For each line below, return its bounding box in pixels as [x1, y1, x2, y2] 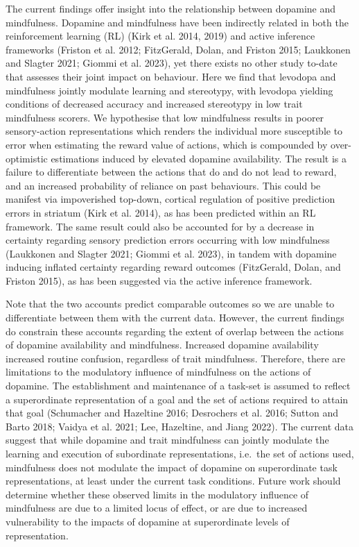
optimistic [6, 151, 48, 165]
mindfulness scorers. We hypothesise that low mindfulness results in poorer [6, 110, 324, 124]
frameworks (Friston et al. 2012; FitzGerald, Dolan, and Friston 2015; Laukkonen [6, 42, 351, 56]
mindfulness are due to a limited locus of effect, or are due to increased [6, 500, 308, 515]
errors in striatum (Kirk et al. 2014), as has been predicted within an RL [6, 205, 316, 219]
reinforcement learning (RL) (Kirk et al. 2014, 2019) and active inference [6, 28, 315, 43]
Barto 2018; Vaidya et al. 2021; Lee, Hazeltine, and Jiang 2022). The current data [6, 419, 353, 433]
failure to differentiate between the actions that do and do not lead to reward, [6, 165, 337, 179]
